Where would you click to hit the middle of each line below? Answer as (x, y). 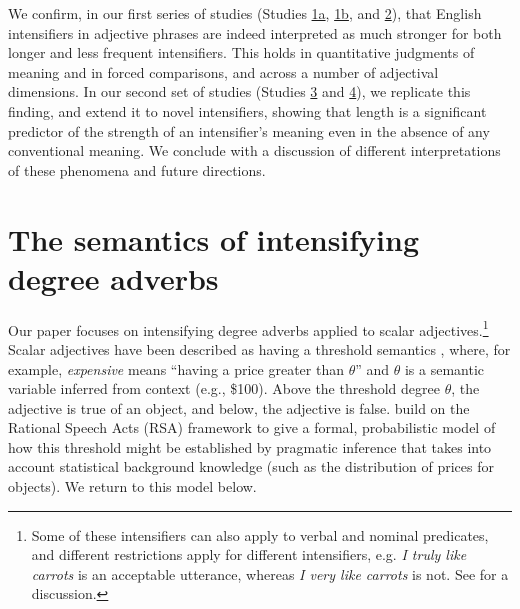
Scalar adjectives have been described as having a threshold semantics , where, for (259, 348)
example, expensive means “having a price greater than (176, 368)
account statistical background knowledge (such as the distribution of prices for (251, 466)
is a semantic (444, 368)
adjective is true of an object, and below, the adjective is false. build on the (239, 407)
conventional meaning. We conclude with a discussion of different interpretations (254, 150)
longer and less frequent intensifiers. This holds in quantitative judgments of (241, 52)
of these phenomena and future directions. (137, 169)
